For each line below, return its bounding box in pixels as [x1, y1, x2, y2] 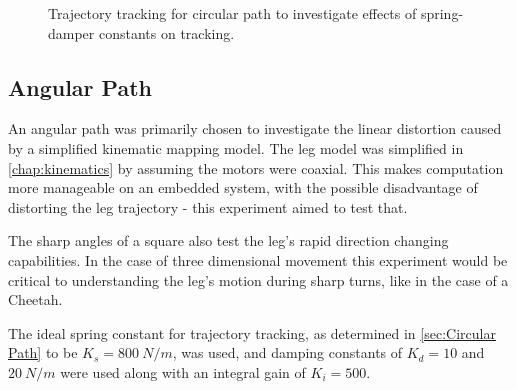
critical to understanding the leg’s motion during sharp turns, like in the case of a [8, 269, 509, 290]
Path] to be [8, 342, 78, 363]
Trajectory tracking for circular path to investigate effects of [48, 3, 417, 23]
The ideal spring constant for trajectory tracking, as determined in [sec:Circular [8, 322, 496, 343]
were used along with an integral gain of [60, 361, 306, 382]
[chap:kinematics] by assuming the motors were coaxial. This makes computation [8, 157, 504, 178]
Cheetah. [8, 289, 63, 310]
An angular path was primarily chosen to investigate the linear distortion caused [8, 118, 502, 139]
